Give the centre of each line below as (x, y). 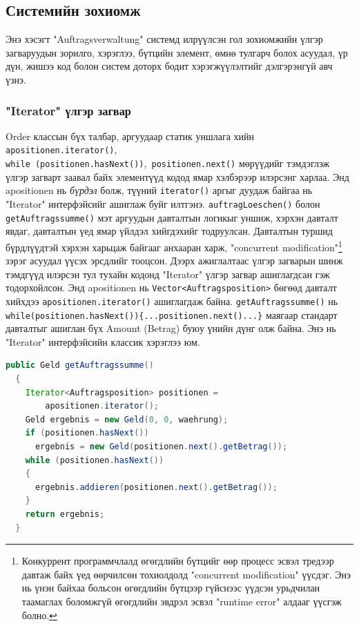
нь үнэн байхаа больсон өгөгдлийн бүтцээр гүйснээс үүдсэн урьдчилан (171, 588)
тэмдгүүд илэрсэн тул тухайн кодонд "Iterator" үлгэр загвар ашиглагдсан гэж (168, 274)
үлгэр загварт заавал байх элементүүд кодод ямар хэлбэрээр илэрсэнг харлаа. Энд (177, 176)
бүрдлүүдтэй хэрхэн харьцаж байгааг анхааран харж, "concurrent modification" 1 (174, 246)
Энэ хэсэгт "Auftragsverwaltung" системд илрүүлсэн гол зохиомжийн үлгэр (164, 39)
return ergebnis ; (65, 514)
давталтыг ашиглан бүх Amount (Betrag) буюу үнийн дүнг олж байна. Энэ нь (171, 328)
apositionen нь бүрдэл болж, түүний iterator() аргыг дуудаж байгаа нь (159, 190)
